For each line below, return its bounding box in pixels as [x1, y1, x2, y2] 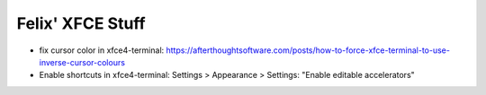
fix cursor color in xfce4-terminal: [39, 45, 165, 56]
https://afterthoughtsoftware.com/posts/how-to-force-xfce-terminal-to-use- [166, 45, 450, 56]
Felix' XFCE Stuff [16, 13, 146, 33]
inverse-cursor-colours [39, 56, 126, 67]
